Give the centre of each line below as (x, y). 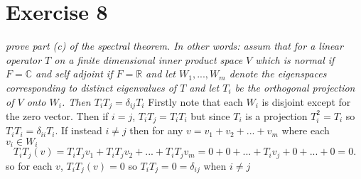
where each (306, 130)
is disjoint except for (306, 101)
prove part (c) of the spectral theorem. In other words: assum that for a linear (174, 46)
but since (210, 115)
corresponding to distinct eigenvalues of (91, 87)
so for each (29, 165)
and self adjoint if (74, 74)
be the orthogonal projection (295, 87)
